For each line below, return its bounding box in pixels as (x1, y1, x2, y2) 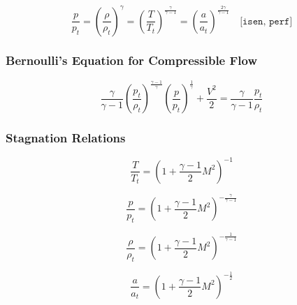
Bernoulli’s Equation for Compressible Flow (6, 52, 258, 69)
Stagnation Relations (6, 129, 126, 147)
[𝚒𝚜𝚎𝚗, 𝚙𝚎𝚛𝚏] (240, 16, 293, 27)
